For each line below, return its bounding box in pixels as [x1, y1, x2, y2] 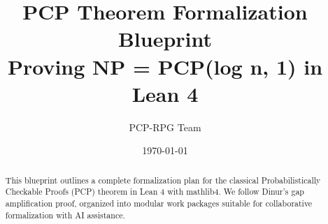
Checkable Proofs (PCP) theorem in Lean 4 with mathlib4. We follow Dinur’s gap [5, 186, 304, 197]
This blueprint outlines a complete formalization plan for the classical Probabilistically [5, 174, 321, 186]
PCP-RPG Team [129, 119, 201, 134]
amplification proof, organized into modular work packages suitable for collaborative [5, 197, 313, 209]
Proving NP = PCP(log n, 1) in [7, 52, 323, 80]
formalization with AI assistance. [5, 209, 125, 221]
